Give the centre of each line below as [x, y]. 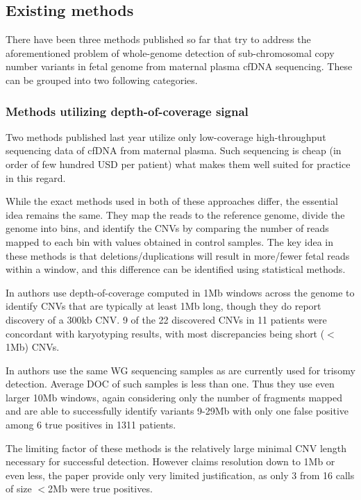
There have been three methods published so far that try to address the [158, 39]
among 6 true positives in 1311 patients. [91, 425]
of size [19, 489]
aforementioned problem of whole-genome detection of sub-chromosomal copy [170, 52]
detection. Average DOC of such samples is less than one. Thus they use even [170, 384]
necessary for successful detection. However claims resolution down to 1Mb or [170, 461]
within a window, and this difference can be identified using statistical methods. [176, 269]
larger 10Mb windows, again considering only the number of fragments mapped [174, 397]
